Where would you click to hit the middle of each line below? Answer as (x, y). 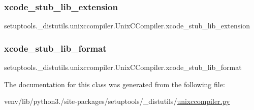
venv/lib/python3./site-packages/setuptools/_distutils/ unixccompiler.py (117, 101)
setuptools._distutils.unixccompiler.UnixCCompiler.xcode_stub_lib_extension (127, 26)
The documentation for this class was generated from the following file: (115, 84)
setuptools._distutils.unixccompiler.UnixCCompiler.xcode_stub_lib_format (123, 67)
